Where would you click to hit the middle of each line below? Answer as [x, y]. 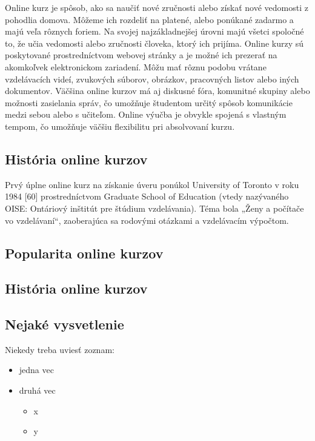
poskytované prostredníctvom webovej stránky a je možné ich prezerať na [141, 55]
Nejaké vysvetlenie [65, 324]
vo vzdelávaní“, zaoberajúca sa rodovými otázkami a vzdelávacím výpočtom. [147, 220]
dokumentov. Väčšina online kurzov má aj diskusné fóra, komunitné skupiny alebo [157, 91]
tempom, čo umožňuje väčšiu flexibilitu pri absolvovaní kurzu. [120, 126]
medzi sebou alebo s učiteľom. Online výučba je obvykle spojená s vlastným [146, 114]
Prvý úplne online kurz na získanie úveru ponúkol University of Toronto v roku [152, 184]
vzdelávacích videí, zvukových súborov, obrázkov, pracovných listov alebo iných [152, 79]
